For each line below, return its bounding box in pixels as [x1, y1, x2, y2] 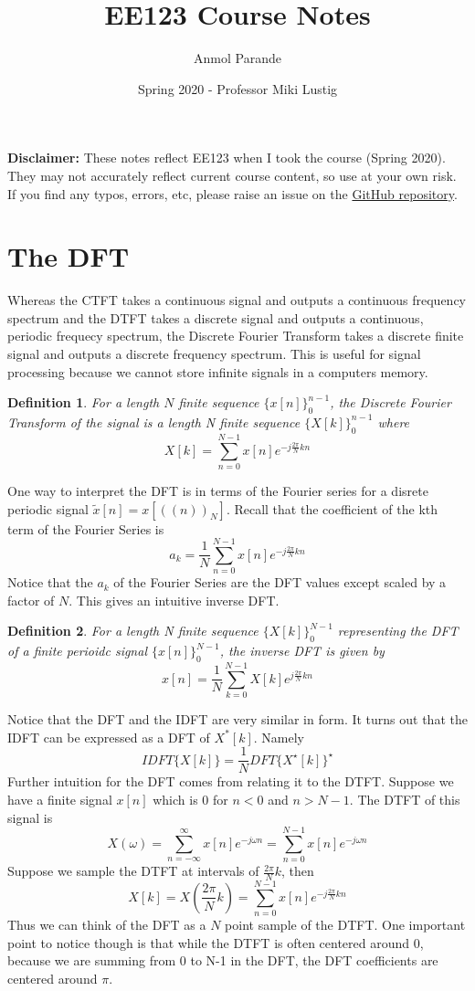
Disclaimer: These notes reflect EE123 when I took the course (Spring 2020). [7, 148, 446, 167]
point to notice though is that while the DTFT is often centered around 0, [7, 933, 424, 952]
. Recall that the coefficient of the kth [226, 499, 438, 518]
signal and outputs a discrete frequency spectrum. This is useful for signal [7, 344, 421, 363]
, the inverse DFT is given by [219, 641, 385, 660]
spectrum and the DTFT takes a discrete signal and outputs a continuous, [7, 308, 424, 327]
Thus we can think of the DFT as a [7, 915, 206, 934]
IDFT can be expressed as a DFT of [7, 727, 210, 746]
